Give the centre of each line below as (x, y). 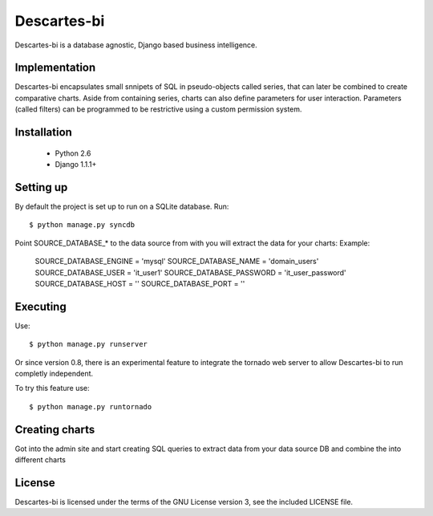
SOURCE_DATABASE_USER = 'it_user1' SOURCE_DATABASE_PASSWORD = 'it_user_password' (190, 272)
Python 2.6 (73, 153)
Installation (43, 132)
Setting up (41, 187)
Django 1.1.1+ (76, 165)
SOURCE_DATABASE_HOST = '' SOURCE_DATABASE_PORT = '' (140, 283)
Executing (41, 306)
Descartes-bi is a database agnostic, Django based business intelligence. (136, 45)
